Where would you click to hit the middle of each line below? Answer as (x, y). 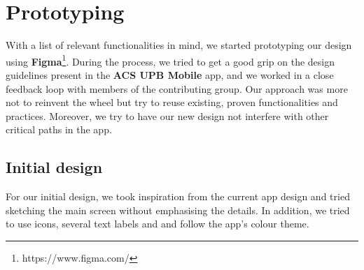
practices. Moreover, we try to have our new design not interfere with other (167, 115)
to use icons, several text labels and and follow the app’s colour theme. (157, 224)
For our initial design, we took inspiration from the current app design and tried (178, 196)
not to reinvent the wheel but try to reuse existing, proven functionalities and (172, 102)
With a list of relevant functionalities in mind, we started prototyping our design (179, 45)
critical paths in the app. (59, 129)
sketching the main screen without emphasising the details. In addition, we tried (178, 210)
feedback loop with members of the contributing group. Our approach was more (177, 88)
